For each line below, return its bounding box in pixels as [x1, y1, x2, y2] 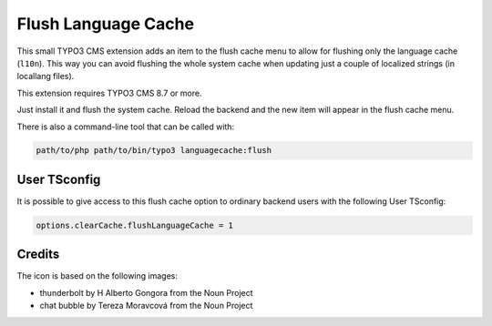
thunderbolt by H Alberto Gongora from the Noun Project [39, 287, 254, 298]
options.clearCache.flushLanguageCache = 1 [36, 219, 234, 230]
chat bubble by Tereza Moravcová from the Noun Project [39, 301, 253, 311]
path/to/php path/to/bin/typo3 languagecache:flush [36, 146, 272, 156]
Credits [16, 247, 60, 262]
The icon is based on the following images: [16, 270, 178, 281]
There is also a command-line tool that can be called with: [16, 121, 235, 132]
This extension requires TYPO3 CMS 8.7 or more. [16, 87, 202, 98]
